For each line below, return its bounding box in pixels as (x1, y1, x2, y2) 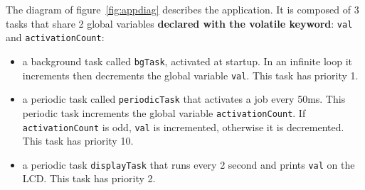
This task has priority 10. (22, 133, 134, 148)
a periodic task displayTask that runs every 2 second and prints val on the (22, 157, 355, 172)
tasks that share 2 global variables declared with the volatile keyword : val (6, 16, 353, 30)
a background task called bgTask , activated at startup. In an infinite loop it (22, 53, 353, 68)
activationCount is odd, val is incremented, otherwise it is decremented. (22, 119, 344, 134)
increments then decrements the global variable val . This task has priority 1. (22, 67, 359, 82)
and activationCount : (6, 30, 105, 45)
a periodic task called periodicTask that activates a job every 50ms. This (22, 91, 346, 106)
